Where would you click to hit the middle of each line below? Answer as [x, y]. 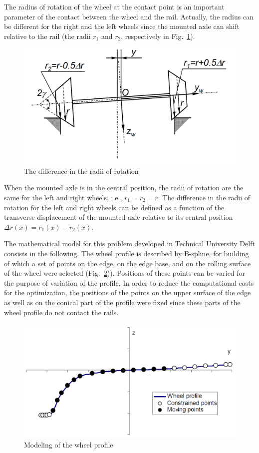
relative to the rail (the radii [47, 36]
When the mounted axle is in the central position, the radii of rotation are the [124, 188]
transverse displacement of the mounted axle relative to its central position [119, 217]
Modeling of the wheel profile [69, 444]
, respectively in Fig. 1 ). [158, 36]
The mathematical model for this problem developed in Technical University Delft [129, 243]
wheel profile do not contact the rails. [61, 312]
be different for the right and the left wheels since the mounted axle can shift [122, 26]
